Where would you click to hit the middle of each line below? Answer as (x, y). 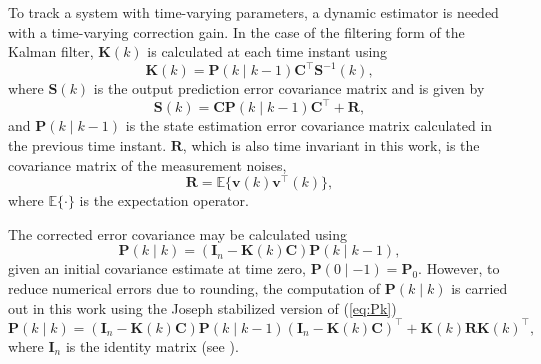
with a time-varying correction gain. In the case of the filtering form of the (236, 31)
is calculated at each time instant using (267, 51)
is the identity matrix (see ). (152, 345)
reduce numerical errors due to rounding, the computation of (194, 288)
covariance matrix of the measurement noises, (147, 164)
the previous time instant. (87, 144)
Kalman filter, (51, 51)
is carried (479, 288)
